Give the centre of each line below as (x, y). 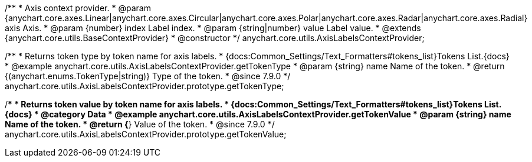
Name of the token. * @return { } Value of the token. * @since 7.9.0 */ (140, 124)
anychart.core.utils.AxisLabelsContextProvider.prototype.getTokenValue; (146, 134)
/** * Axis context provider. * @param (78, 8)
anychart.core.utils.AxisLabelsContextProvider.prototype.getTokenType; (145, 86)
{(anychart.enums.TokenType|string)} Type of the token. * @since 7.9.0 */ (148, 76)
